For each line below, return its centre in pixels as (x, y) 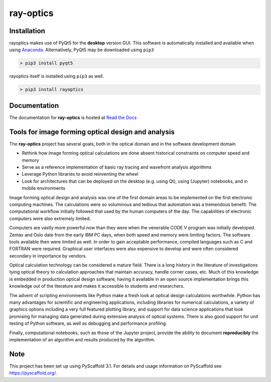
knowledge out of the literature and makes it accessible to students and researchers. (97, 286)
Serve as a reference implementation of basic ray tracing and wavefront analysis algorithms (117, 167)
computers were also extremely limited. (50, 218)
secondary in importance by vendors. (48, 256)
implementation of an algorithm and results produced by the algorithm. (82, 339)
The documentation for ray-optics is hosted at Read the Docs (73, 117)
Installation (27, 31)
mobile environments (43, 188)
